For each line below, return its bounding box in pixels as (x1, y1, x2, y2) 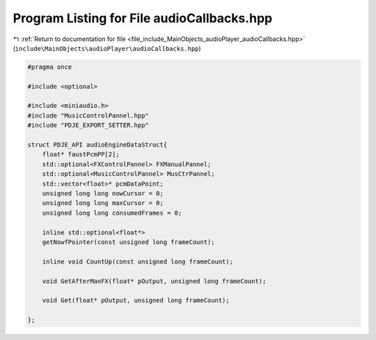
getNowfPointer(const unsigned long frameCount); (42, 238, 215, 246)
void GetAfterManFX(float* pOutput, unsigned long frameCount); (42, 277, 267, 285)
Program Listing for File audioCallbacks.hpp (13, 10, 273, 26)
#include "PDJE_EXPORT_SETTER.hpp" (27, 122, 149, 129)
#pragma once (27, 63, 72, 71)
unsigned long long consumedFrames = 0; (42, 209, 182, 217)
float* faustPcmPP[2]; (42, 150, 120, 159)
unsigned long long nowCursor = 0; (42, 190, 164, 197)
